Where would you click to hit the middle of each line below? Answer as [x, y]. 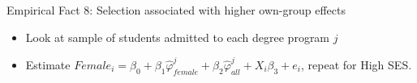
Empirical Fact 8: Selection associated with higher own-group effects [176, 10]
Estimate [48, 64]
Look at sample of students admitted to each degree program [178, 37]
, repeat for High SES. [357, 64]
